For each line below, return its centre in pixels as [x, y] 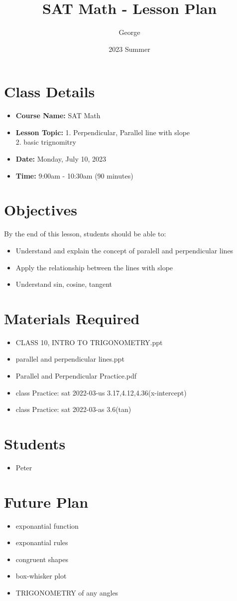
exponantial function [47, 525]
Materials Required [72, 318]
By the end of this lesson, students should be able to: [85, 234]
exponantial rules [42, 542]
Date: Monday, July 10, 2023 [61, 159]
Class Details [50, 92]
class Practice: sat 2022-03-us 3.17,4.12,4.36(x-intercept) [101, 392]
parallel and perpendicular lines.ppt [70, 359]
